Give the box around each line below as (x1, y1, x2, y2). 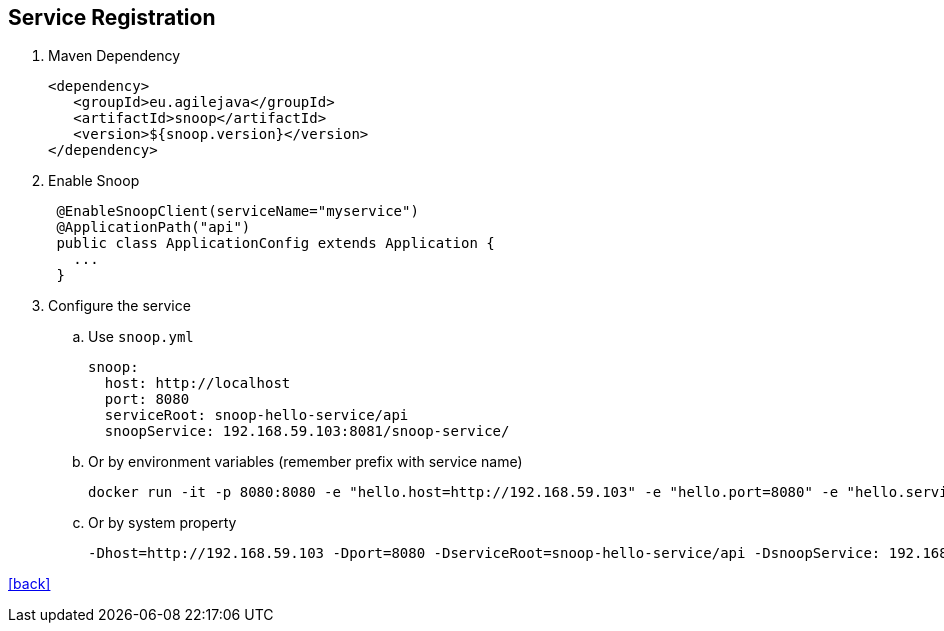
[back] (8, 575, 51, 593)
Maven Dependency (48, 47, 181, 65)
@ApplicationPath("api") (56, 219, 251, 236)
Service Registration (8, 5, 216, 30)
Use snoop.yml (88, 328, 194, 346)
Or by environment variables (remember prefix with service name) (88, 453, 523, 471)
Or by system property (88, 514, 237, 532)
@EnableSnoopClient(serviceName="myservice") (56, 203, 419, 220)
